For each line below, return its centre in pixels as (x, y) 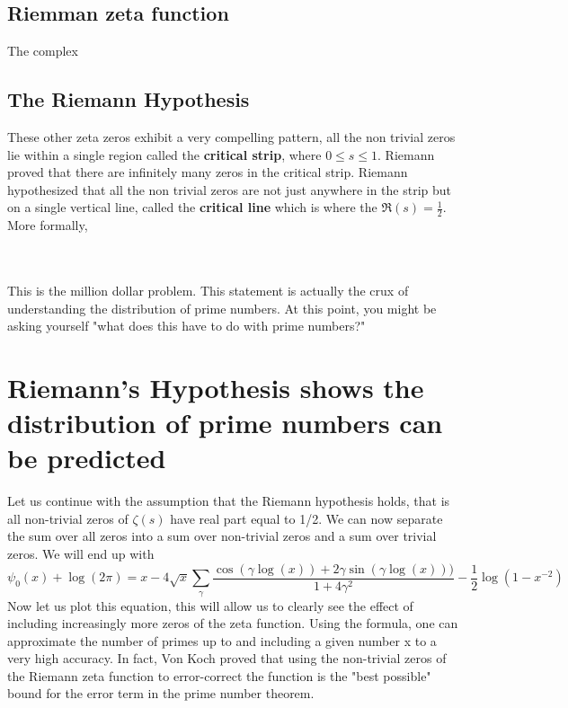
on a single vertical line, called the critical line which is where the (192, 207)
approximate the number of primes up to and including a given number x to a (222, 640)
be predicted (87, 458)
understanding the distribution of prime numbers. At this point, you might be (222, 308)
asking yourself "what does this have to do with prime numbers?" (186, 326)
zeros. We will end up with (81, 554)
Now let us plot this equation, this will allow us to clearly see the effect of (210, 605)
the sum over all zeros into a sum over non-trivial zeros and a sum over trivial (222, 536)
